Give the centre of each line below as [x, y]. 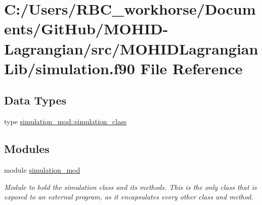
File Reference [191, 68]
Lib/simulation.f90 [70, 68]
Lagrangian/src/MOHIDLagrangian [131, 48]
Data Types [35, 100]
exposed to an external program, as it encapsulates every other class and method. [129, 197]
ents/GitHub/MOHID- [86, 29]
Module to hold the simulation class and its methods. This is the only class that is [130, 187]
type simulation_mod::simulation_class [65, 121]
